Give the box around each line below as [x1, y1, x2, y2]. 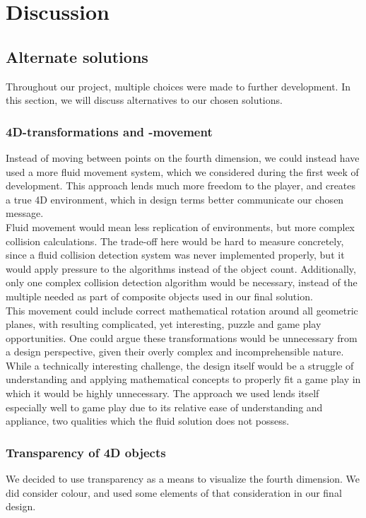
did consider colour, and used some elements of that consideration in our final [6, 485, 342, 500]
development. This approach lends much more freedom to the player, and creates [6, 178, 356, 193]
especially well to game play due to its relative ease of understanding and [6, 399, 323, 414]
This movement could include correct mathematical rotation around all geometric [6, 302, 358, 317]
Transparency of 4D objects [6, 443, 166, 461]
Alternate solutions [6, 45, 148, 67]
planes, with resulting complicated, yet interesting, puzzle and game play [6, 317, 321, 331]
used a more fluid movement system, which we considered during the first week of [6, 164, 359, 179]
